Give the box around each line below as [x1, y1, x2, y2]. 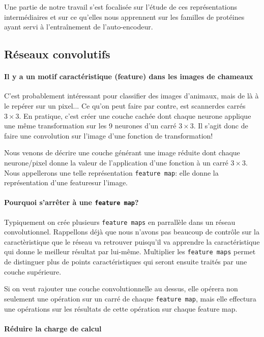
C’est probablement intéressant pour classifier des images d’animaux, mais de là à [4, 90, 259, 101]
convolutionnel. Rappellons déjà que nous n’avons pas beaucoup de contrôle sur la [4, 226, 259, 237]
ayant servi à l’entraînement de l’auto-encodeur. [4, 21, 153, 32]
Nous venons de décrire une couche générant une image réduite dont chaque [4, 147, 240, 158]
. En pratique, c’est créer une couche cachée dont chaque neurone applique [19, 110, 251, 121]
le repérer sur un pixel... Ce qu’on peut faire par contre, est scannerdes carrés [4, 100, 246, 111]
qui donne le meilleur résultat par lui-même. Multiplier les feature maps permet [4, 246, 256, 257]
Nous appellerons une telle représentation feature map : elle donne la [4, 167, 219, 178]
